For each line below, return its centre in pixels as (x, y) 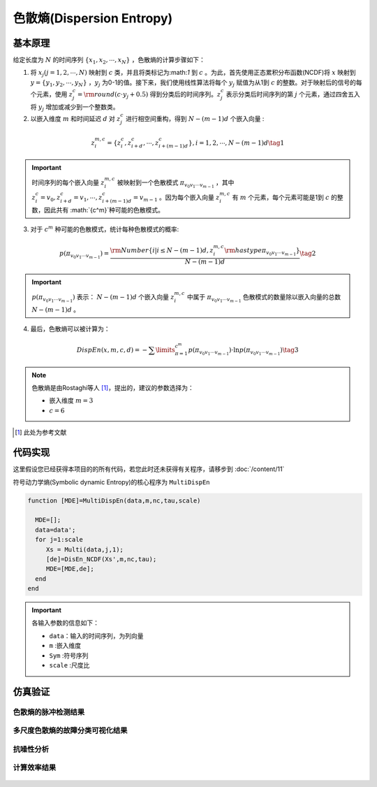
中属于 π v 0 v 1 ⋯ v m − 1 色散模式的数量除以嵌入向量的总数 (264, 298)
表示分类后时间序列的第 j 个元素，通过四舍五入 (293, 94)
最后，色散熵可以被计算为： (70, 328)
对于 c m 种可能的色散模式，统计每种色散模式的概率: (105, 229)
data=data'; (56, 530)
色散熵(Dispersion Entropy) (93, 18)
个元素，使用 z (52, 94)
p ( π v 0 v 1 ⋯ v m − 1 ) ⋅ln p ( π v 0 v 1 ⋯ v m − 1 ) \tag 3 (243, 351)
